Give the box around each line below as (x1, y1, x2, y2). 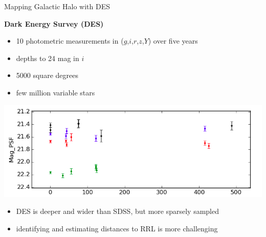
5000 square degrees (16, 70, 78, 81)
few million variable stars (16, 87, 95, 97)
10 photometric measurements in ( (16, 35, 124, 46)
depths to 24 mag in (16, 52, 79, 63)
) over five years (148, 35, 198, 46)
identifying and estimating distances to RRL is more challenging (16, 223, 218, 233)
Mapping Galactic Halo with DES (4, 1, 110, 11)
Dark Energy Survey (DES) (4, 18, 104, 29)
